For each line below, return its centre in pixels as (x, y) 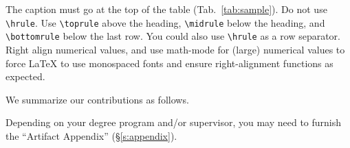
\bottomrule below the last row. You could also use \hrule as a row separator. (173, 36)
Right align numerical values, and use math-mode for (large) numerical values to (175, 49)
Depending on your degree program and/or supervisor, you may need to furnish (174, 122)
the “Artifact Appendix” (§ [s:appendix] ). (91, 135)
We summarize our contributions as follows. (97, 99)
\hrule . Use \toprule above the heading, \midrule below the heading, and (165, 22)
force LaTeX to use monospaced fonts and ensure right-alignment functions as (169, 63)
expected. (25, 76)
